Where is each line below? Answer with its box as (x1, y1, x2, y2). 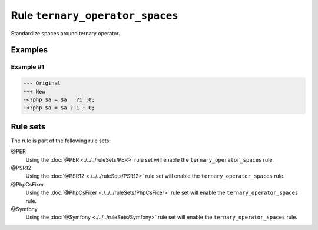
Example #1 (11, 63, 44, 71)
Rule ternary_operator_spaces (11, 9, 179, 22)
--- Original (23, 80, 61, 86)
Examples (11, 45, 48, 55)
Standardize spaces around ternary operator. (11, 29, 120, 36)
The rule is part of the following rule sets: (11, 137, 111, 144)
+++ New (23, 88, 45, 95)
